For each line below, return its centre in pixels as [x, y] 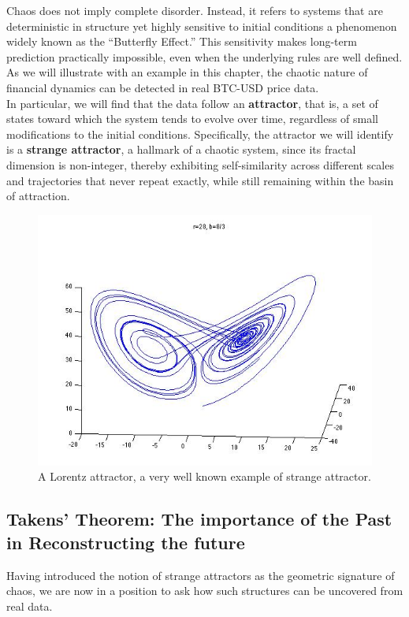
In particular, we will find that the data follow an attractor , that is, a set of [192, 103]
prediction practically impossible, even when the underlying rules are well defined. [204, 56]
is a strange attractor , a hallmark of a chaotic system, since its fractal [181, 149]
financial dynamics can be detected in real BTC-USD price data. [163, 87]
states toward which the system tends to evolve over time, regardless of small [193, 119]
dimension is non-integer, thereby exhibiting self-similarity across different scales [200, 164]
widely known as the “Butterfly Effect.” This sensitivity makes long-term [182, 41]
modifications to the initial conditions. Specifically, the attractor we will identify [200, 134]
